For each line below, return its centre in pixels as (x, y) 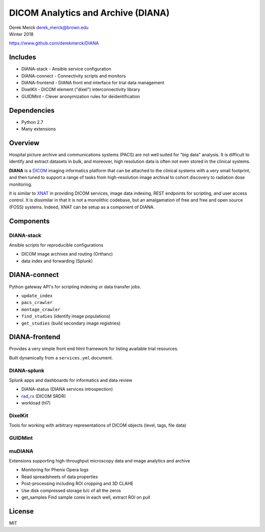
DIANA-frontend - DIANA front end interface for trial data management (93, 83)
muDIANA (21, 451)
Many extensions (39, 129)
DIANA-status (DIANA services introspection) (67, 389)
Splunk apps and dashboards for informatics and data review (71, 380)
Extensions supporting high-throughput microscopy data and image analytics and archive (100, 460)
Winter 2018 (21, 34)
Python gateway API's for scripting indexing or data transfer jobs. (75, 286)
